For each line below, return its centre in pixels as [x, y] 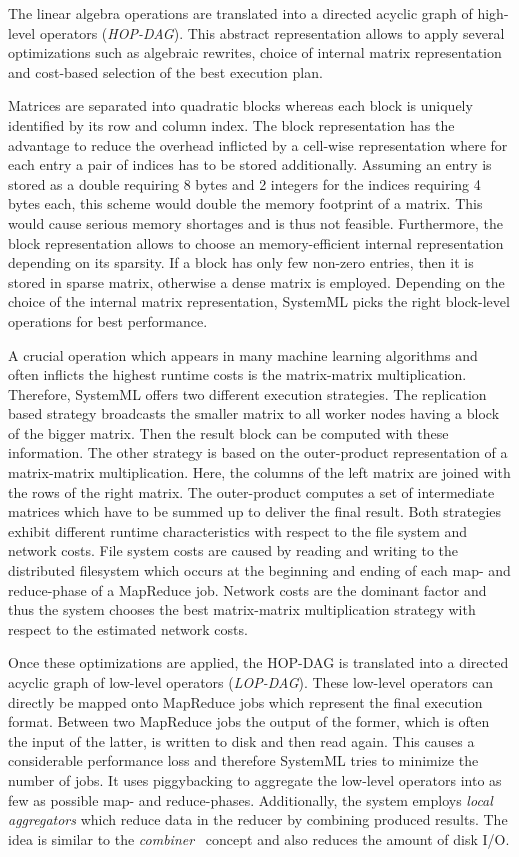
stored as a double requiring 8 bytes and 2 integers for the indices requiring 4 [244, 183]
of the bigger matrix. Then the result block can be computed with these [228, 432]
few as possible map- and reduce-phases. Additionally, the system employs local [250, 799]
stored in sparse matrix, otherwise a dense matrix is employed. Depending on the [256, 281]
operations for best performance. [108, 320]
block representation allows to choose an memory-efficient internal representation [256, 242]
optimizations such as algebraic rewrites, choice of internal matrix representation [255, 52]
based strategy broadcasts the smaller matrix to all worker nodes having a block [254, 413]
